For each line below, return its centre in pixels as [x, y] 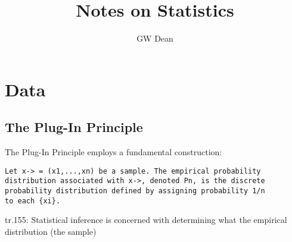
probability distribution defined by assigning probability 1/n [135, 191]
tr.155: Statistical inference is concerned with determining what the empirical [146, 220]
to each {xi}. [33, 201]
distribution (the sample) [51, 231]
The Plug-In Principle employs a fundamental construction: [114, 152]
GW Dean [155, 38]
